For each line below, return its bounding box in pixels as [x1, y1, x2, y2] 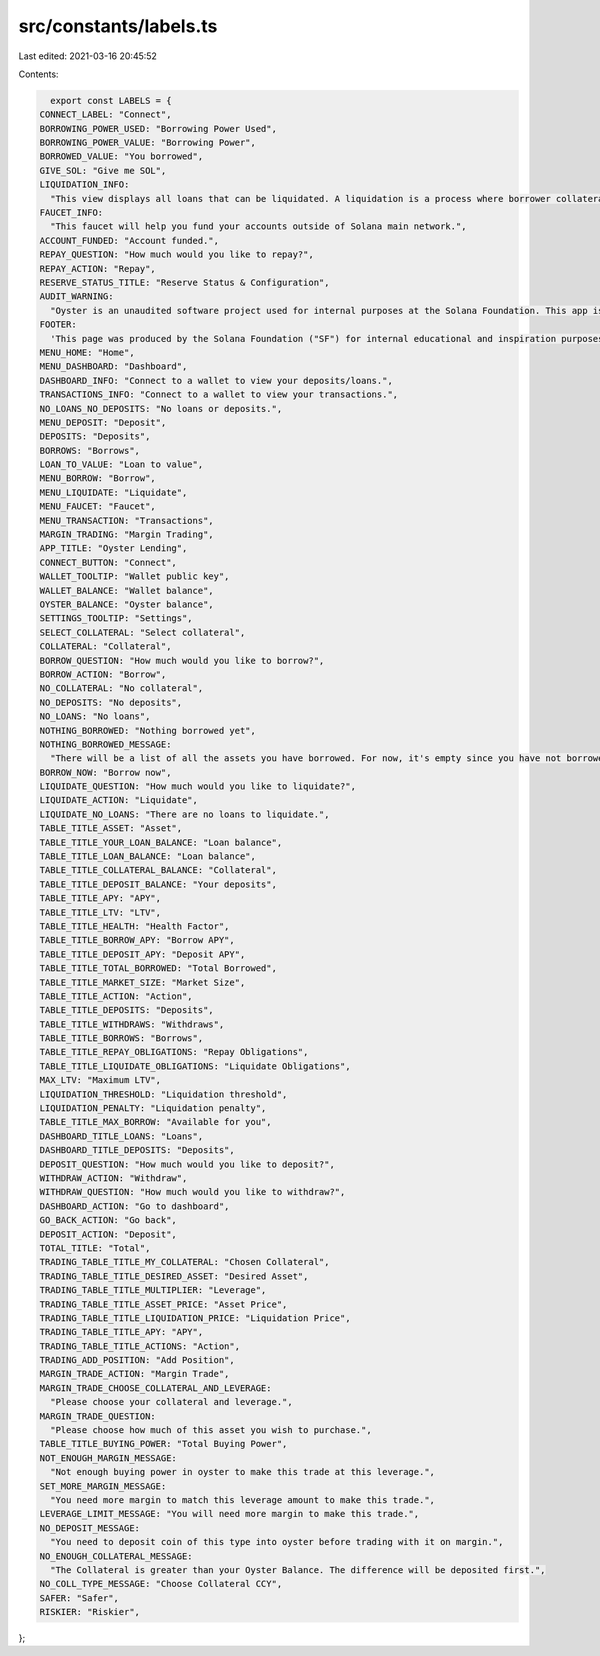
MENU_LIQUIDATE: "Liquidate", [39, 486, 188, 498]
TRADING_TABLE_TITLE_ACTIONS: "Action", [39, 1340, 240, 1352]
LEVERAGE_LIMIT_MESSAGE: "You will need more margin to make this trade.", [39, 1508, 420, 1520]
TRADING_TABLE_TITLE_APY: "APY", [39, 1326, 204, 1338]
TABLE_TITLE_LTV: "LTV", [39, 906, 162, 918]
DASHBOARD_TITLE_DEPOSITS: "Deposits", [39, 1145, 235, 1156]
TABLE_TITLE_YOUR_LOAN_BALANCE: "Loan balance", [39, 836, 283, 848]
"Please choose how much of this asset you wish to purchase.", [50, 1425, 372, 1436]
